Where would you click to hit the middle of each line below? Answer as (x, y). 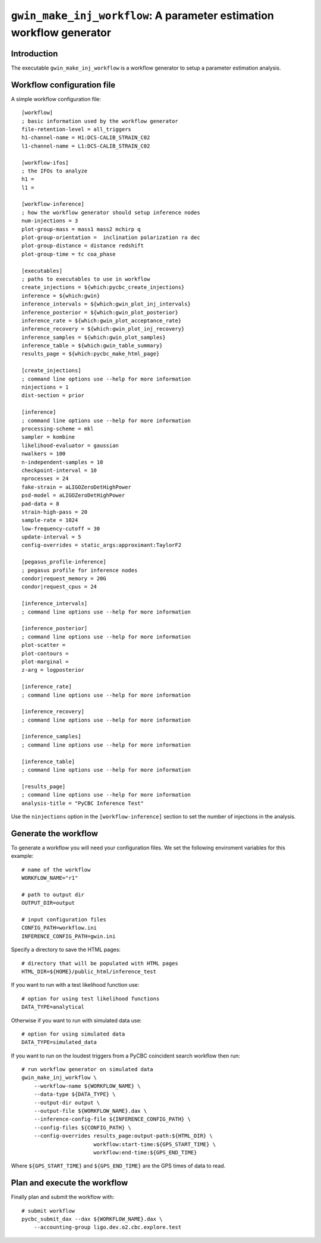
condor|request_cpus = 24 (59, 587)
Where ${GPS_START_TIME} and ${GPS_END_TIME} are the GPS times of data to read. (118, 1166)
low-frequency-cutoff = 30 (61, 528)
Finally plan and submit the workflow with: (63, 1197)
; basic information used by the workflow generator (100, 121)
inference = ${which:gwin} (61, 295)
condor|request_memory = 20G (64, 579)
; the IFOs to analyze (55, 171)
